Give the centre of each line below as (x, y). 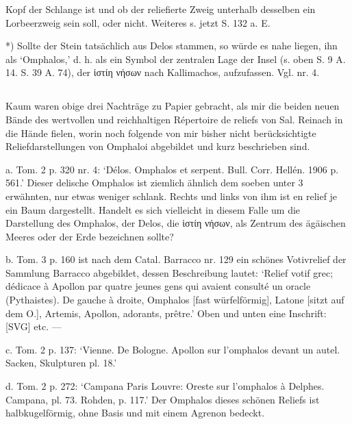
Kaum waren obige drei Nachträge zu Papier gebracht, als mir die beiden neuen (173, 106)
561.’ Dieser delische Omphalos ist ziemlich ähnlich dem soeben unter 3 (154, 183)
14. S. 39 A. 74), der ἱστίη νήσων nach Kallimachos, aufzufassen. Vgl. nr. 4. (163, 72)
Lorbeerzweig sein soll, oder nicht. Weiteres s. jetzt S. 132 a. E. (138, 22)
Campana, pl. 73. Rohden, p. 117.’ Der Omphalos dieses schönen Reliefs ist (163, 399)
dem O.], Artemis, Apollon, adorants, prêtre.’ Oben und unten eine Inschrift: (166, 313)
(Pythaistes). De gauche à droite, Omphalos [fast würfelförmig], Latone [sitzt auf (175, 300)
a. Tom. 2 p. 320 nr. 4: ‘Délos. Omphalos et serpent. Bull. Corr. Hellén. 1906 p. (172, 169)
